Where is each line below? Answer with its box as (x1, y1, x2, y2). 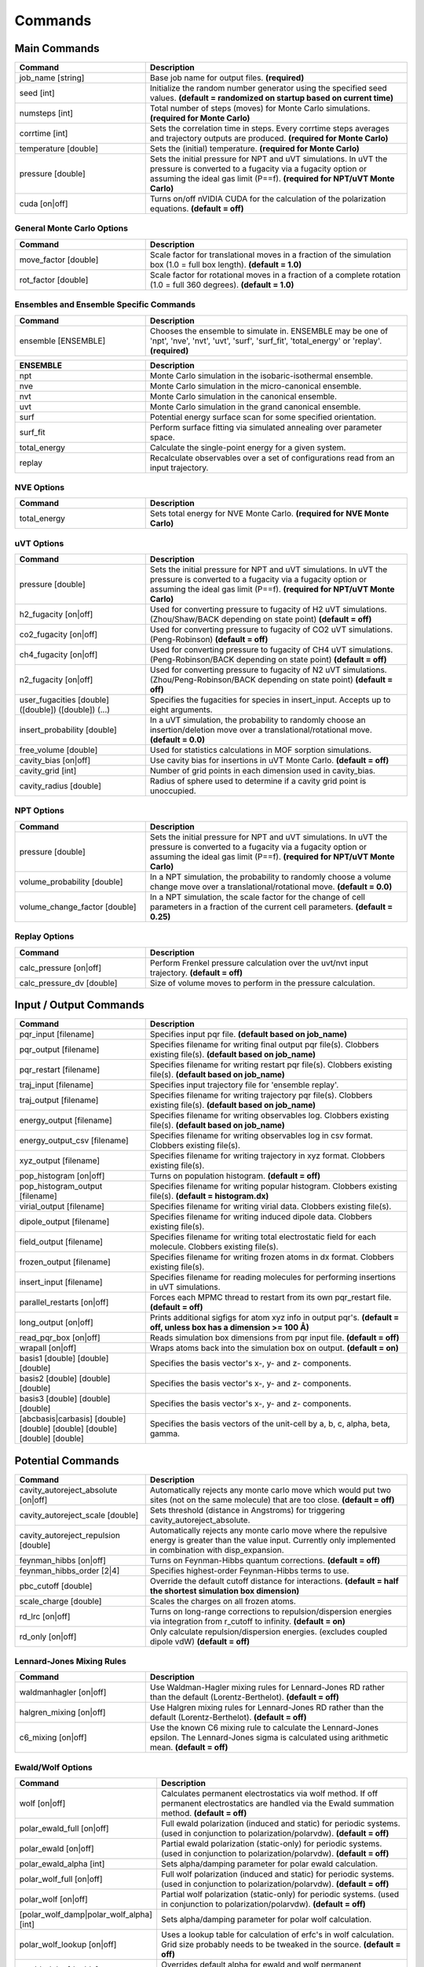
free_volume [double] (19, 744, 98, 755)
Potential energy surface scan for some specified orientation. (149, 411, 377, 423)
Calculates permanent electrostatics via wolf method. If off (161, 1788, 378, 1799)
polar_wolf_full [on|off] (19, 1873, 103, 1884)
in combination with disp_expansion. (149, 1544, 284, 1556)
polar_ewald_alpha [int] (19, 1858, 105, 1869)
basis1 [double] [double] (19, 1353, 109, 1364)
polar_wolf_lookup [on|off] (19, 1939, 117, 1950)
